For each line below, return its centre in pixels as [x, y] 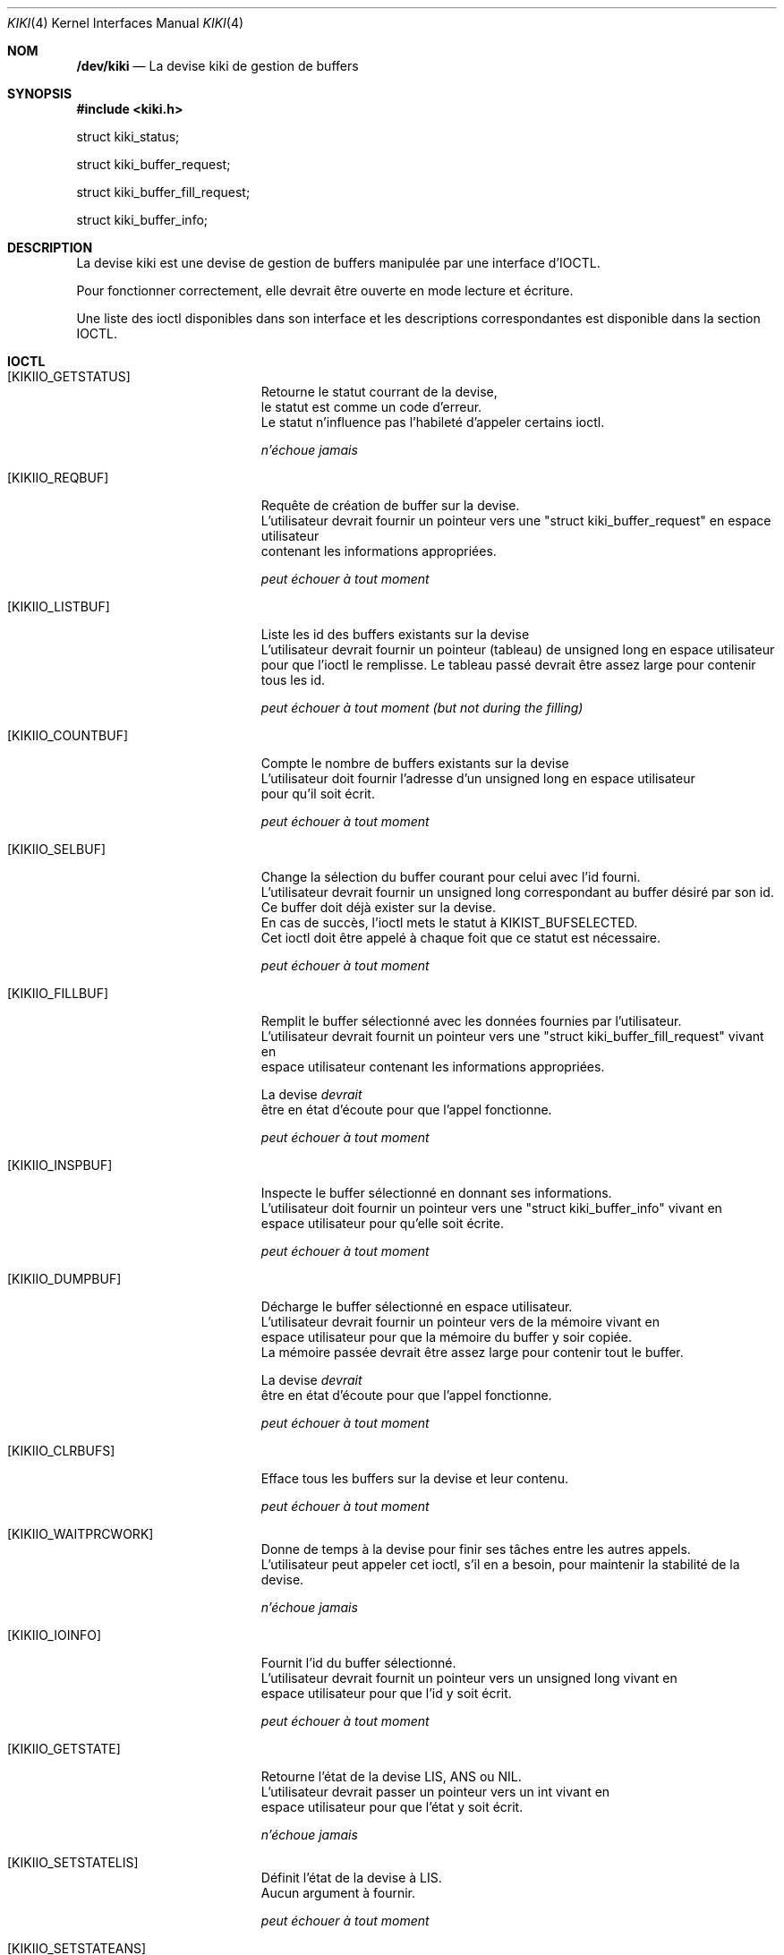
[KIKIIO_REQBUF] [58, 478]
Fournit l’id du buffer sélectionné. [358, 1663]
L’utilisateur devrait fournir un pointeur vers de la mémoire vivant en [460, 1322]
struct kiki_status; [128, 137]
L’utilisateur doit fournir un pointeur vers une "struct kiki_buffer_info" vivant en [491, 1208]
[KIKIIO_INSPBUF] [60, 1165]
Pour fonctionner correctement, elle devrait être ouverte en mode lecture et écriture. [325, 290]
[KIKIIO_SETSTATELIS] [73, 1862]
